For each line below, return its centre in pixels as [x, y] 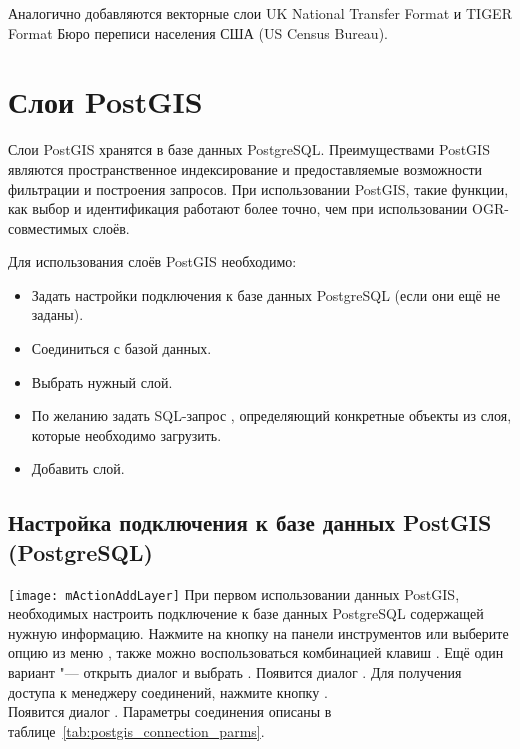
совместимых [48, 227]
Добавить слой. [78, 468]
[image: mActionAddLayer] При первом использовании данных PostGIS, [234, 593]
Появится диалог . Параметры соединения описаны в [170, 711]
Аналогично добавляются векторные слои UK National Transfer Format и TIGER [260, 13]
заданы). [57, 314]
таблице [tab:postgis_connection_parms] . [136, 730]
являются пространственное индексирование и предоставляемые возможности [245, 168]
